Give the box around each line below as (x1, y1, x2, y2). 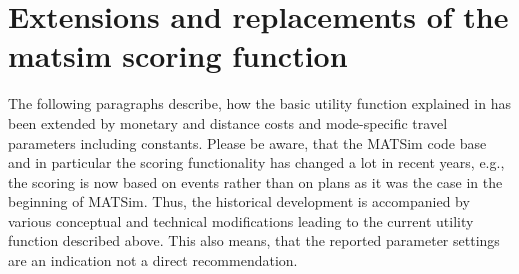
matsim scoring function (8, 35, 348, 76)
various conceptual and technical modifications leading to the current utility (8, 210, 474, 231)
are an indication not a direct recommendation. (8, 250, 298, 271)
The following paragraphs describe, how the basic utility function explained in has (8, 93, 511, 114)
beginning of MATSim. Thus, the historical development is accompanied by (8, 191, 470, 212)
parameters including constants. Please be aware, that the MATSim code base (8, 132, 487, 153)
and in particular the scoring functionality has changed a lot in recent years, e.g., (8, 152, 505, 173)
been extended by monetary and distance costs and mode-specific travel (8, 112, 448, 133)
